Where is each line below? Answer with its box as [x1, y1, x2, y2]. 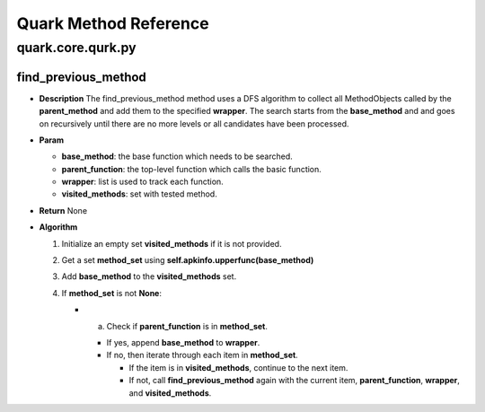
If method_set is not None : [61, 287, 162, 298]
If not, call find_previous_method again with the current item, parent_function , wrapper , [128, 375, 460, 386]
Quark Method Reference [16, 13, 210, 33]
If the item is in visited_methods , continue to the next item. [128, 362, 348, 373]
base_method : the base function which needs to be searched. [61, 151, 294, 162]
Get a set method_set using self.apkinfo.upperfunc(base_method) [61, 255, 314, 266]
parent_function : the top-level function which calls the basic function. [61, 163, 322, 174]
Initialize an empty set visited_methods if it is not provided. [61, 238, 282, 249]
